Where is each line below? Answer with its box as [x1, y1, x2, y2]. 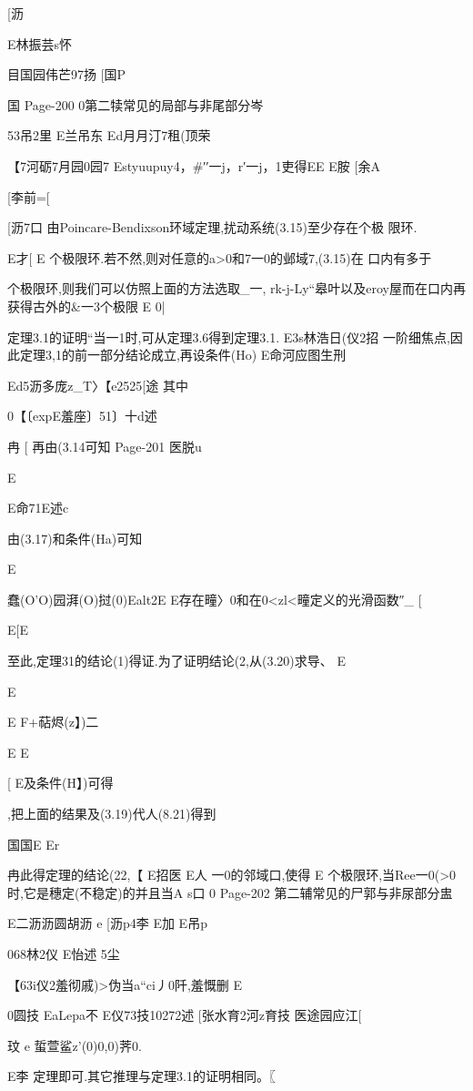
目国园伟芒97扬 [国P [7, 65, 126, 84]
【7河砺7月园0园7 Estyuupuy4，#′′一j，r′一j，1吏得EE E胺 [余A [7, 156, 380, 175]
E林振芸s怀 [7, 34, 73, 53]
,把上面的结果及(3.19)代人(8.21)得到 [7, 804, 216, 823]
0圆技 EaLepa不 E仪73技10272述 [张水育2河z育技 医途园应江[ [7, 1005, 362, 1025]
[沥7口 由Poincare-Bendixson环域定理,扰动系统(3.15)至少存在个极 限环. [7, 218, 418, 237]
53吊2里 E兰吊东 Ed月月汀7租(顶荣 [7, 126, 211, 145]
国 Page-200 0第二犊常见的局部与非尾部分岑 [7, 95, 264, 114]
